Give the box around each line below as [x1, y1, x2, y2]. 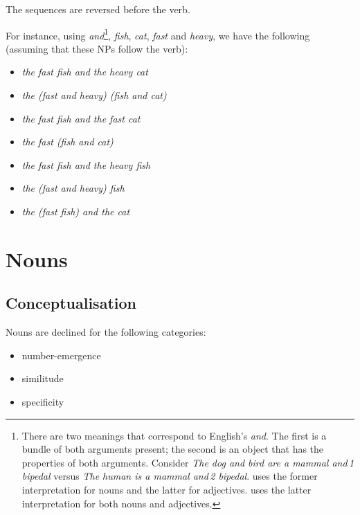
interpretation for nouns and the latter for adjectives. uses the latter [21, 482, 312, 496]
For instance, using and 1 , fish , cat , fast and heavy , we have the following [6, 26, 310, 42]
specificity [21, 394, 64, 408]
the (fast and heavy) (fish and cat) [21, 88, 167, 102]
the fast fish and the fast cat [21, 111, 141, 125]
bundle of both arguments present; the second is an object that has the [21, 442, 324, 456]
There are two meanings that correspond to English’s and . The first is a [21, 428, 327, 442]
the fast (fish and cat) [21, 134, 114, 149]
